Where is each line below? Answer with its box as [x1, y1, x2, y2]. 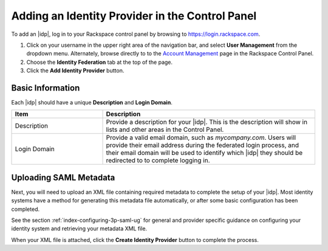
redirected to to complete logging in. [106, 156, 210, 165]
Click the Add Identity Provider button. [26, 67, 125, 74]
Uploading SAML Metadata [11, 172, 115, 182]
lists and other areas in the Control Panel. [106, 125, 224, 134]
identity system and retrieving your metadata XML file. [11, 225, 148, 232]
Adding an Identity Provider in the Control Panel [11, 9, 257, 22]
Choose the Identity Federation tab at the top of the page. [26, 58, 173, 66]
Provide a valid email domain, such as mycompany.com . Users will [106, 134, 296, 142]
